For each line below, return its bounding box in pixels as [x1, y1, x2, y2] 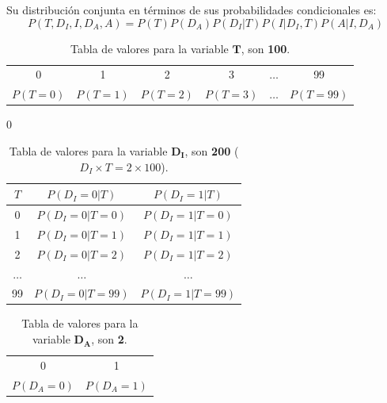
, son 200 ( [184, 142, 239, 159]
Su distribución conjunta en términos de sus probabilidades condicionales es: [6, 2, 377, 17]
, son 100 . [241, 40, 290, 56]
